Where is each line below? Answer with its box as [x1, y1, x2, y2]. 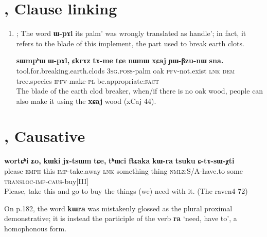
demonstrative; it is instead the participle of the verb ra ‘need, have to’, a [4, 213, 237, 224]
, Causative [4, 125, 85, 147]
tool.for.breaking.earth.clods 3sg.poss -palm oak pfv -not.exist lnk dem [16, 65, 235, 76]
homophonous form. [4, 223, 67, 233]
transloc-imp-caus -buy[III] [4, 175, 89, 186]
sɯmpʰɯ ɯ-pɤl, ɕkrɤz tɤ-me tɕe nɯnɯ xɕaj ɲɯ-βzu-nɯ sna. [16, 55, 224, 66]
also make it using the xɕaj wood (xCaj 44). [16, 95, 156, 106]
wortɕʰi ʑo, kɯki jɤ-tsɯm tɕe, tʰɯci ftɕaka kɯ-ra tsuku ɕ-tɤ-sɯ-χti [4, 155, 235, 166]
